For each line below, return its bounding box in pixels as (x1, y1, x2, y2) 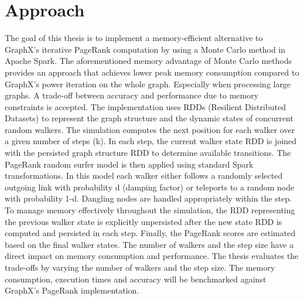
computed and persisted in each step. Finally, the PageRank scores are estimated (5, 227, 296, 239)
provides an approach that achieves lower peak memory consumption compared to (5, 66, 299, 78)
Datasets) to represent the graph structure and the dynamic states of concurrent (5, 112, 293, 124)
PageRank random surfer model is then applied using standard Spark (5, 158, 254, 170)
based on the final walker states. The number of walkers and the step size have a (5, 238, 294, 250)
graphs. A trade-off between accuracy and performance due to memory (5, 89, 259, 101)
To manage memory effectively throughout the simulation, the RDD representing (5, 204, 295, 216)
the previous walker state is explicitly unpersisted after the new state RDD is (5, 215, 282, 227)
